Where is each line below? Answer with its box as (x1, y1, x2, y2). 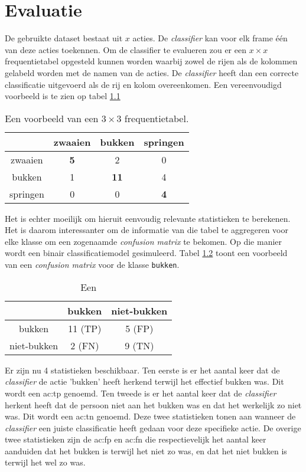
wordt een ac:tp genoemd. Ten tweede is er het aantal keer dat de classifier (5, 386, 276, 399)
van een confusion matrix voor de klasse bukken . (5, 258, 180, 271)
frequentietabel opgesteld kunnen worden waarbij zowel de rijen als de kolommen (5, 55, 298, 67)
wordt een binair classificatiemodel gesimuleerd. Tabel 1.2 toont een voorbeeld (5, 247, 288, 259)
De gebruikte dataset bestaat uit (5, 32, 123, 44)
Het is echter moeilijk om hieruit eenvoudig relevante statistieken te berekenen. (5, 212, 291, 224)
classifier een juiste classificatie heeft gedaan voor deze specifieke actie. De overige (5, 421, 301, 434)
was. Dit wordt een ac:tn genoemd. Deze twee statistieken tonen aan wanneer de (5, 410, 296, 422)
